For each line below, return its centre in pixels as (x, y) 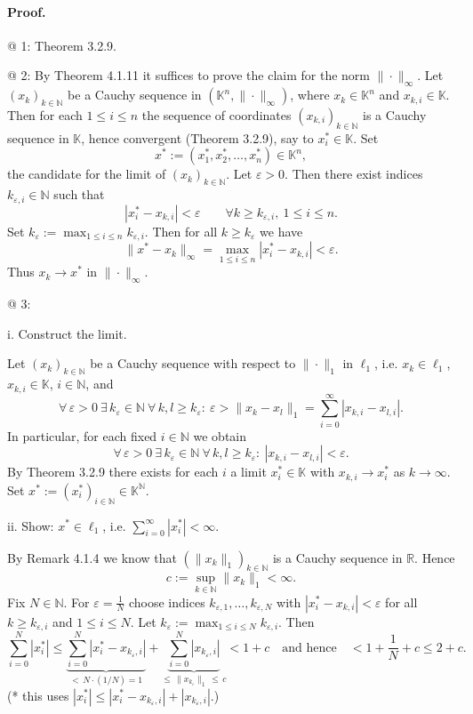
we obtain (220, 435)
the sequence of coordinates (216, 114)
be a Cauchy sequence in (135, 95)
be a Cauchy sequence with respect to (193, 363)
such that (79, 194)
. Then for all (181, 231)
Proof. (27, 11)
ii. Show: (31, 525)
